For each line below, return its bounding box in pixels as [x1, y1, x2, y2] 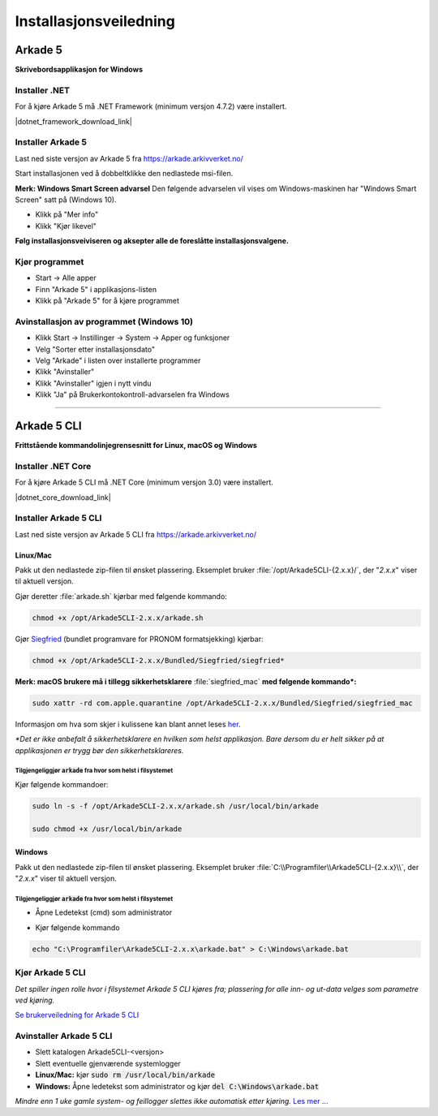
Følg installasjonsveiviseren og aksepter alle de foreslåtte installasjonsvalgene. [15, 236, 290, 246]
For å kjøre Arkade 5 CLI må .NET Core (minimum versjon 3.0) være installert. [15, 477, 273, 487]
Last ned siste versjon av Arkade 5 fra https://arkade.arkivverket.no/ [15, 153, 243, 163]
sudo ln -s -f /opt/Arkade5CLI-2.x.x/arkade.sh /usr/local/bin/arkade [32, 801, 320, 811]
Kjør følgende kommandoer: [15, 779, 109, 789]
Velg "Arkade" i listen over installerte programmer [35, 355, 201, 365]
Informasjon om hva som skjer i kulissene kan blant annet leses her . [15, 719, 241, 729]
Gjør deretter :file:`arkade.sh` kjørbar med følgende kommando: [15, 591, 227, 601]
